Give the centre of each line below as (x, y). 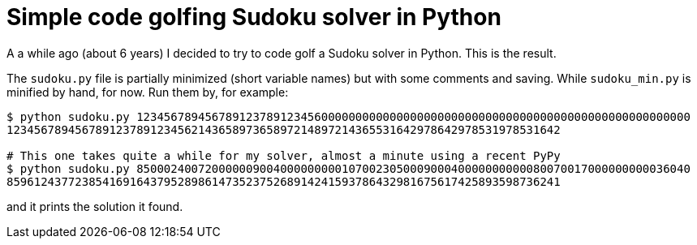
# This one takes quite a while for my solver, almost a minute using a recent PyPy (284, 155)
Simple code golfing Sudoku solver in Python (254, 17)
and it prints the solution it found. (95, 206)
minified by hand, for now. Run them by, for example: (148, 92)
